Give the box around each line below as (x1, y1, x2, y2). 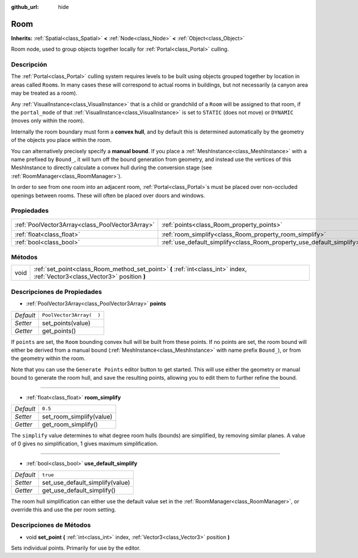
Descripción (11, 60, 48, 69)
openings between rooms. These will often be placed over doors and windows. (11, 191, 205, 199)
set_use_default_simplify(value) (42, 479, 131, 487)
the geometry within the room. (11, 355, 86, 362)
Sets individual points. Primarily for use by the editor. (11, 544, 141, 551)
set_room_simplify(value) (42, 412, 113, 420)
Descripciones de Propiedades (11, 287, 103, 296)
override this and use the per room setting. (11, 506, 116, 513)
